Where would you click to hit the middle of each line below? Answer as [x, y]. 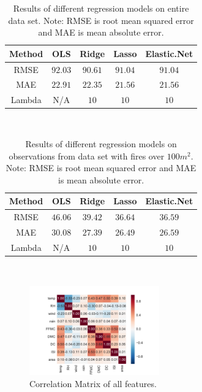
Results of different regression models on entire [101, 8]
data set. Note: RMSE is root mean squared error [101, 20]
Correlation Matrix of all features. [93, 383]
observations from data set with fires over [87, 156]
